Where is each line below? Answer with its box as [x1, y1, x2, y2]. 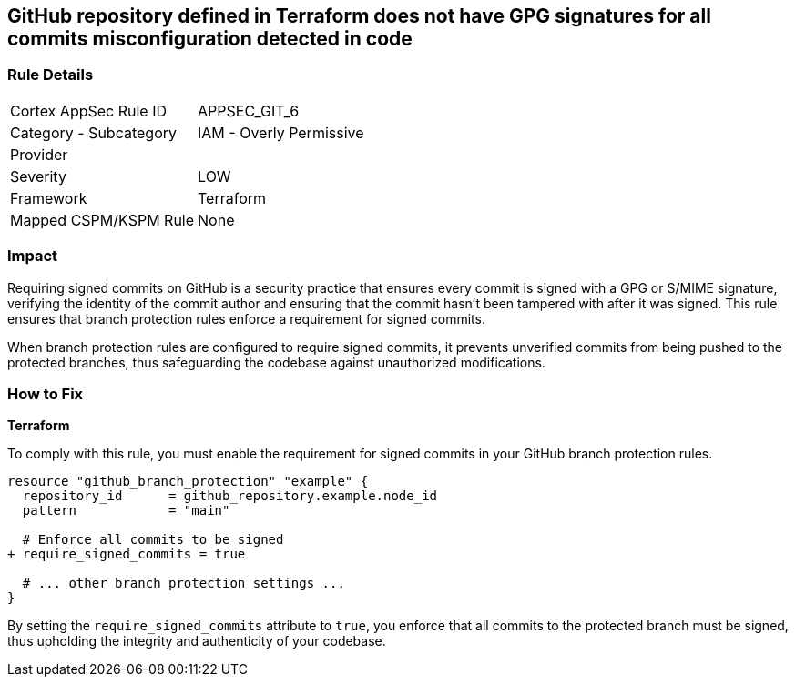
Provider [10, 145, 68, 164]
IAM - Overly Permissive [198, 123, 364, 142]
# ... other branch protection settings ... [22, 576, 345, 591]
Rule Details [7, 65, 94, 85]
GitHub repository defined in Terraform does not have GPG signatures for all [7, 5, 711, 27]
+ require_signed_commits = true [7, 547, 246, 562]
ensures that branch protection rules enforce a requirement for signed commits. [7, 310, 485, 327]
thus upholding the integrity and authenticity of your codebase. [7, 633, 386, 649]
